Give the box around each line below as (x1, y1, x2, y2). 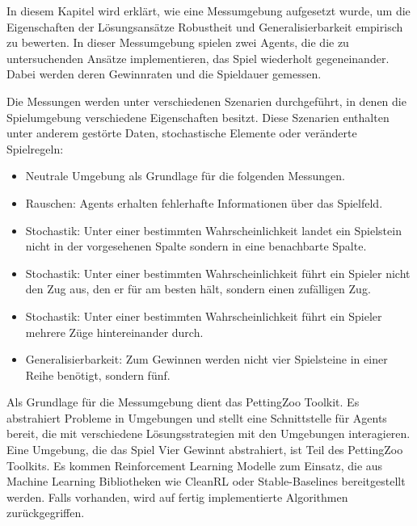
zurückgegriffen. (6, 504, 85, 521)
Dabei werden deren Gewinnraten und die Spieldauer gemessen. (6, 65, 322, 82)
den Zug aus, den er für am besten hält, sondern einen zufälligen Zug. (25, 280, 371, 297)
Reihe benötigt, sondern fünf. (25, 366, 171, 383)
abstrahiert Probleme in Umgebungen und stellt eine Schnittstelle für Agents (6, 409, 387, 426)
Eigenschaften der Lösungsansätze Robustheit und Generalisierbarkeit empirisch (6, 18, 403, 35)
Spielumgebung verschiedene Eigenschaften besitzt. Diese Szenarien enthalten (6, 108, 390, 125)
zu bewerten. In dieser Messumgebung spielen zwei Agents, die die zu (6, 34, 349, 51)
